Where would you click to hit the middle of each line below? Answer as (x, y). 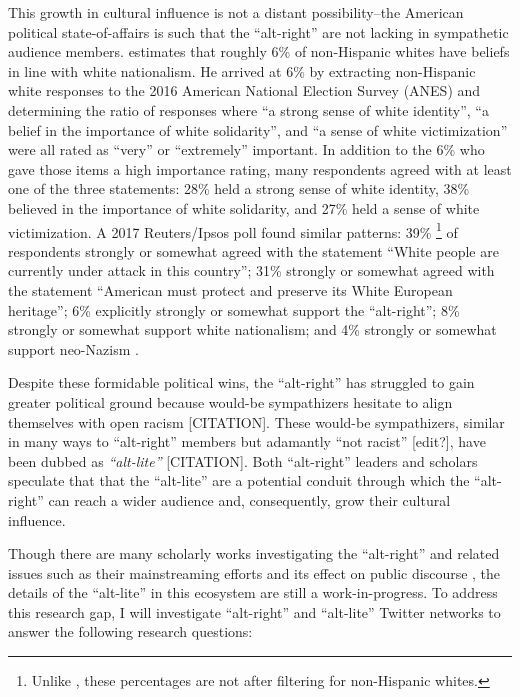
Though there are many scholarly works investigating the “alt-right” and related (254, 553)
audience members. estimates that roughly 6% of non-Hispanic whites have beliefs (259, 51)
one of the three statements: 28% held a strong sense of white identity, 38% (239, 188)
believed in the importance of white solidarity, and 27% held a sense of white (244, 207)
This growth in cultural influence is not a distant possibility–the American (236, 12)
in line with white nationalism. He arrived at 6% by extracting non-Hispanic (242, 70)
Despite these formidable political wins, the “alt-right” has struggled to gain (241, 382)
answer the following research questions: (130, 631)
